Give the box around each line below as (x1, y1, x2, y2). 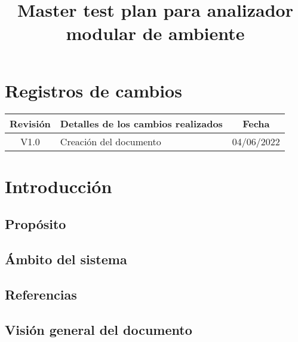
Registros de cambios (5, 78, 182, 102)
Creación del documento (60, 134, 161, 148)
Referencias (5, 285, 77, 303)
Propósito (5, 215, 66, 233)
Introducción (5, 173, 112, 198)
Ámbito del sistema (5, 250, 127, 268)
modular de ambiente (66, 21, 245, 45)
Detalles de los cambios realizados (60, 116, 223, 130)
